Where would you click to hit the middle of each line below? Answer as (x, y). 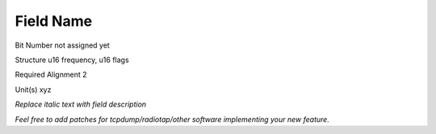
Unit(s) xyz (33, 90)
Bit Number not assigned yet (63, 45)
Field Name (54, 21)
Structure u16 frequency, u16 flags (72, 60)
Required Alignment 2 (51, 75)
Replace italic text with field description (81, 104)
